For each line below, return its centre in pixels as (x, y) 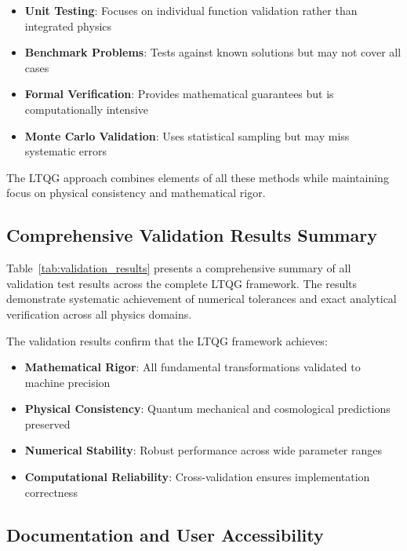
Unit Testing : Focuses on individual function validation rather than (191, 10)
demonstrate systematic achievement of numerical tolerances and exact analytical (202, 299)
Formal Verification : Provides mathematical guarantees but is (179, 94)
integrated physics (68, 26)
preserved (47, 423)
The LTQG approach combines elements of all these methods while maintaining (198, 177)
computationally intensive (87, 109)
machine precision (67, 382)
